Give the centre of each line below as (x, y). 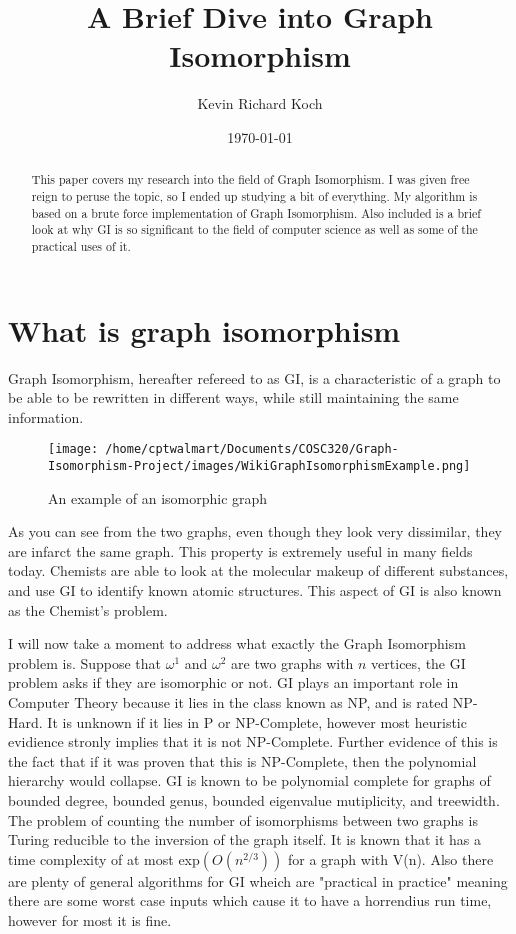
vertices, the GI (418, 662)
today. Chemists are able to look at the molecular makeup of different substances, (258, 570)
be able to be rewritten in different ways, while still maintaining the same (233, 397)
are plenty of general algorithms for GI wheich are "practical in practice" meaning (258, 880)
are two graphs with (292, 662)
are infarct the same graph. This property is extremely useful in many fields (240, 550)
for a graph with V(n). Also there (390, 858)
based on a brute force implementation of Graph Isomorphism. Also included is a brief (256, 212)
